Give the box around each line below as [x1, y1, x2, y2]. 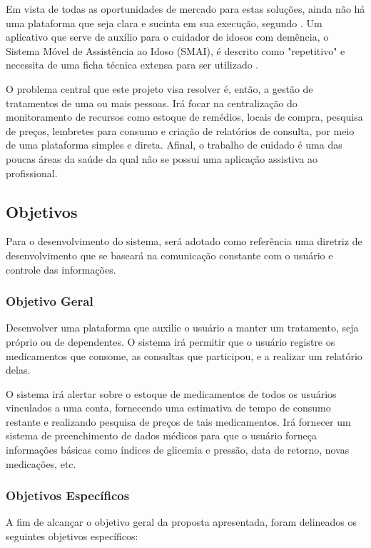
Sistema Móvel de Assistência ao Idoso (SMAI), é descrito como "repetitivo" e [6, 43, 345, 58]
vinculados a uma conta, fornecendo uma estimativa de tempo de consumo [6, 400, 331, 415]
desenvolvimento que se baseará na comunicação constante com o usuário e [6, 247, 333, 262]
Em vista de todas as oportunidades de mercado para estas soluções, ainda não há [6, 1, 365, 16]
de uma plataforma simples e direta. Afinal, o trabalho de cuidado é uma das [6, 137, 342, 152]
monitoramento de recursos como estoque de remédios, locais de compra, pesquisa [6, 109, 363, 124]
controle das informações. [6, 261, 116, 277]
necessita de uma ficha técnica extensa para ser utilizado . [6, 57, 259, 72]
